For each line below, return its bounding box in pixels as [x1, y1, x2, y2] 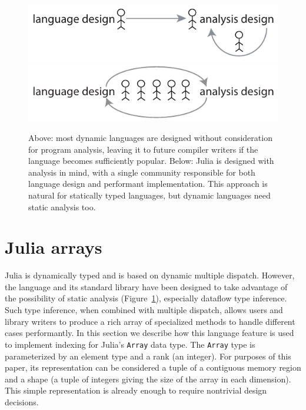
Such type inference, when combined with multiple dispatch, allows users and [5, 304, 283, 316]
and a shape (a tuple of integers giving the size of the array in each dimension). [5, 372, 291, 385]
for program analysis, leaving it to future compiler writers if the [28, 143, 258, 155]
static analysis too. [28, 200, 96, 213]
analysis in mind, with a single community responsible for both [28, 166, 255, 178]
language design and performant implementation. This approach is [28, 177, 268, 190]
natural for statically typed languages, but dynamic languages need [28, 189, 271, 201]
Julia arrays [5, 235, 102, 259]
